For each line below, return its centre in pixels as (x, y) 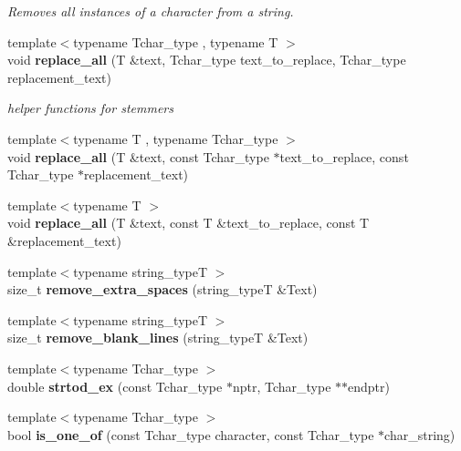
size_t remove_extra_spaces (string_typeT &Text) (162, 289)
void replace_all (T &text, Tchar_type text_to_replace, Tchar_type (207, 60)
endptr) (369, 386)
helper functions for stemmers (90, 108)
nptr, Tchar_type (282, 386)
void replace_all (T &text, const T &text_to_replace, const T (189, 223)
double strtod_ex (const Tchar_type (115, 386)
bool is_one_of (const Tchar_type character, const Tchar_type (191, 434)
